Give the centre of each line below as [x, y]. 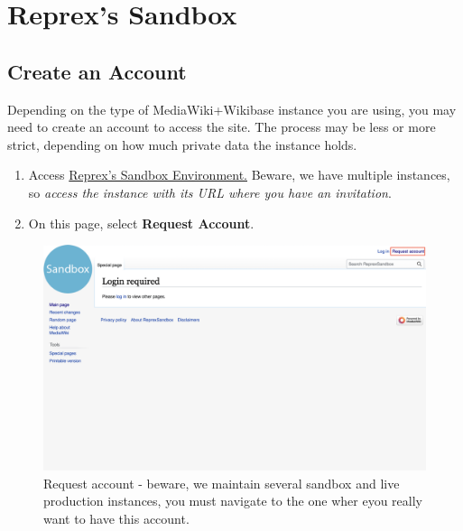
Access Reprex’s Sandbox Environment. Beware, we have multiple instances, [239, 175]
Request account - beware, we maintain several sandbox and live [222, 483]
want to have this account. [116, 519]
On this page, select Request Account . [141, 223]
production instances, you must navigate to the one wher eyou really [233, 501]
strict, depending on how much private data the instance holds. [182, 144]
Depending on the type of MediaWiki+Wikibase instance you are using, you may [232, 109]
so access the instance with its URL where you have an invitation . [210, 192]
